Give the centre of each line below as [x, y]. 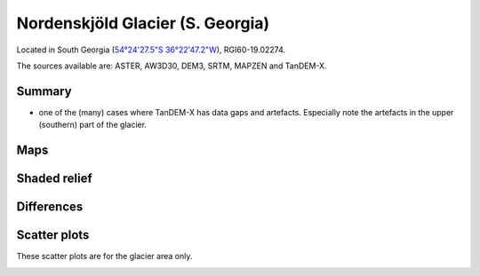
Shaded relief [54, 179]
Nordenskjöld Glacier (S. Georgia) [143, 23]
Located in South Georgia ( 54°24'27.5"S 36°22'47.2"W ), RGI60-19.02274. [151, 50]
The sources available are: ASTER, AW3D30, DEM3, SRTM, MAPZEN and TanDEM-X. [172, 66]
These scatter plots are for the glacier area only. [104, 256]
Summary [44, 91]
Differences [50, 207]
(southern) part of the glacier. [92, 125]
